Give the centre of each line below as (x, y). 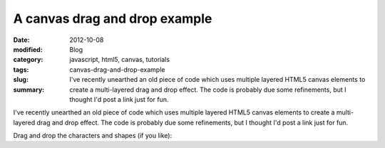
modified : (28, 49)
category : (28, 60)
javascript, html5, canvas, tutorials (120, 60)
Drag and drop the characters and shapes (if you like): (93, 136)
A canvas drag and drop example (113, 18)
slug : (21, 80)
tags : (21, 69)
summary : (29, 90)
